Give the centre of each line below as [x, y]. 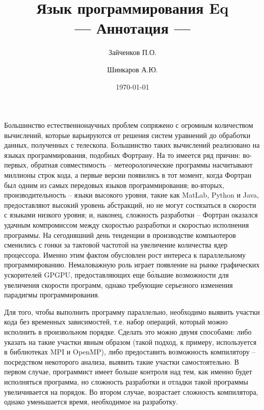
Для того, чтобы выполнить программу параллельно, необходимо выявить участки [132, 311]
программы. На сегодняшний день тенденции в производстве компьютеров [120, 235]
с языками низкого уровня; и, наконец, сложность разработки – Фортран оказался [131, 215]
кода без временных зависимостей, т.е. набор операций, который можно [116, 322]
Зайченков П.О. [133, 52]
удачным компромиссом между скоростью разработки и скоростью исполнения [127, 225]
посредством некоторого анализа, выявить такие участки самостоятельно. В [122, 361]
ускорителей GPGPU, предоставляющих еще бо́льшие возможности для [116, 275]
